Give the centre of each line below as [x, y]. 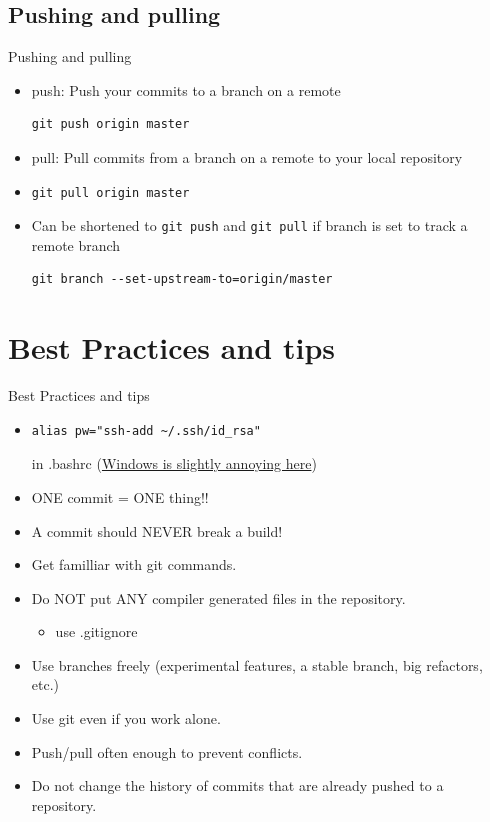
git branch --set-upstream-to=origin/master [182, 279]
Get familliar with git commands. [134, 564]
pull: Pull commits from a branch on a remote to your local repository [247, 156]
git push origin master [110, 124]
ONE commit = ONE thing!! [120, 496]
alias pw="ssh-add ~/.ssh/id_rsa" [146, 430]
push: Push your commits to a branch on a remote [186, 89]
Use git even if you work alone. [126, 718]
